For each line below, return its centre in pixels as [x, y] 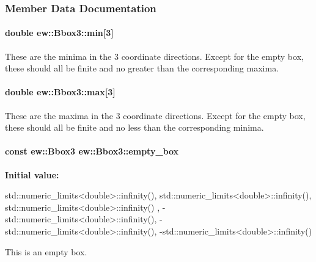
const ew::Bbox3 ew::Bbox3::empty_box [92, 151]
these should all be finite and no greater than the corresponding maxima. [142, 68]
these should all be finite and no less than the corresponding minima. [134, 127]
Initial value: [32, 174]
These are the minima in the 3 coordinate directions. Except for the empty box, [154, 56]
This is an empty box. [46, 251]
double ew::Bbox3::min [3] [59, 33]
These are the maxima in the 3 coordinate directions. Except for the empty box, [155, 115]
